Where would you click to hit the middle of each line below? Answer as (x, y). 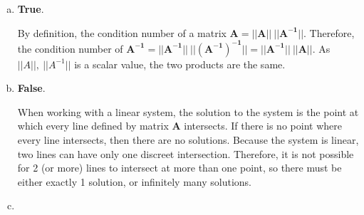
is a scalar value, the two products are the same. (180, 64)
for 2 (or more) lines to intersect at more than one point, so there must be (180, 168)
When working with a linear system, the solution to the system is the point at (188, 111)
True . (31, 9)
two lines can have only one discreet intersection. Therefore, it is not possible (186, 153)
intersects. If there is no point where (263, 126)
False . (31, 88)
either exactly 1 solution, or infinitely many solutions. (134, 181)
